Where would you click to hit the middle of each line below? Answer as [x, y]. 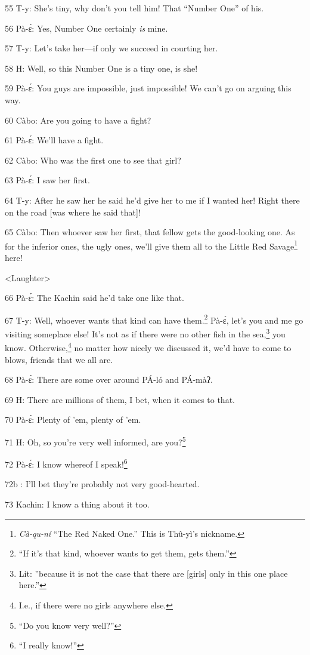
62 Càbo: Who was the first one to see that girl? [93, 160]
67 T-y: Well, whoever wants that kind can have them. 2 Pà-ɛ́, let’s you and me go [154, 319]
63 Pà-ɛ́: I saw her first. [47, 180]
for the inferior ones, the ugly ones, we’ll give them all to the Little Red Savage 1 [151, 245]
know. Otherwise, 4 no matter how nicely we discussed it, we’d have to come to [148, 347]
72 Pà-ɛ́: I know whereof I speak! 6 [66, 463]
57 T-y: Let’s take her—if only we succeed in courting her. [111, 48]
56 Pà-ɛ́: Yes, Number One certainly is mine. [86, 28]
